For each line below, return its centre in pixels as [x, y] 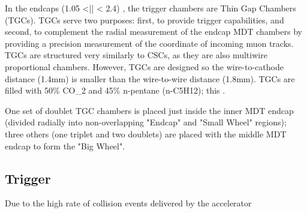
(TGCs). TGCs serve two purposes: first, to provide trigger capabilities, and [145, 19]
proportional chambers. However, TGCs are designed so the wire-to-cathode [144, 66]
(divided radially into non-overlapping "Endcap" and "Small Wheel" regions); [146, 122]
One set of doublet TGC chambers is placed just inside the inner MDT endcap [149, 110]
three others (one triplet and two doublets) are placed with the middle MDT [146, 133]
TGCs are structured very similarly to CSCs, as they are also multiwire [136, 55]
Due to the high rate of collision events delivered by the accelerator [128, 203]
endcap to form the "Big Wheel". [65, 145]
